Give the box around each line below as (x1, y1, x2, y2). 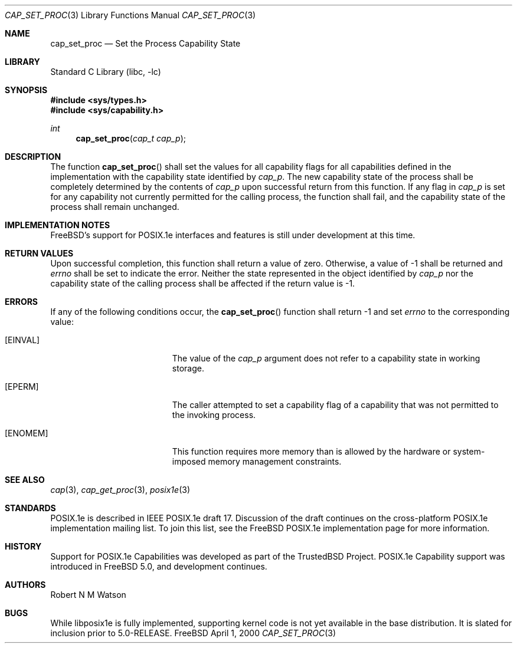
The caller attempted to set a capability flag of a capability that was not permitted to (172, 400, 499, 410)
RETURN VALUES (5, 248, 74, 258)
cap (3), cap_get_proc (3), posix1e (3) (50, 485, 190, 495)
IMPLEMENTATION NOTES (5, 220, 110, 230)
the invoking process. (172, 410, 256, 420)
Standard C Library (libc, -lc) (50, 67, 161, 77)
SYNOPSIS (5, 85, 48, 95)
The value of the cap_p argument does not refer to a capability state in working (172, 353, 480, 363)
